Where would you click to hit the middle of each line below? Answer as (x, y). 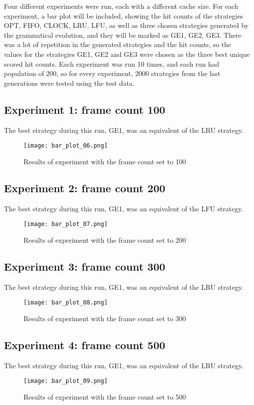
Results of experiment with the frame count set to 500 (105, 396)
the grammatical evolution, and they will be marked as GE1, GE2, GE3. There (123, 35)
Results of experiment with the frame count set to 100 (105, 161)
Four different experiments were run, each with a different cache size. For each (121, 6)
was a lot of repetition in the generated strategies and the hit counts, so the (118, 44)
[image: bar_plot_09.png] (66, 381)
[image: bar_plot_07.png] (66, 224)
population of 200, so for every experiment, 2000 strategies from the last (112, 73)
